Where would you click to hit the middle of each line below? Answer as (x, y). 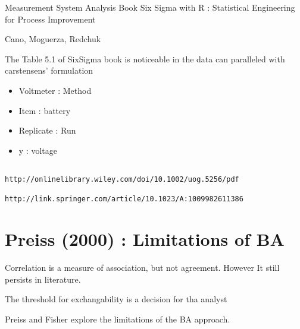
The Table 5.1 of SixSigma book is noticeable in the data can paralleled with (145, 58)
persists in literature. (43, 279)
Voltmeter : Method (55, 90)
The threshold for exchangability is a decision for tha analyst (116, 299)
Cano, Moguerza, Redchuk (53, 39)
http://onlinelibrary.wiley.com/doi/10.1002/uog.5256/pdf (122, 179)
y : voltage (38, 150)
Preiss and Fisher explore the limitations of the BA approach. (118, 319)
